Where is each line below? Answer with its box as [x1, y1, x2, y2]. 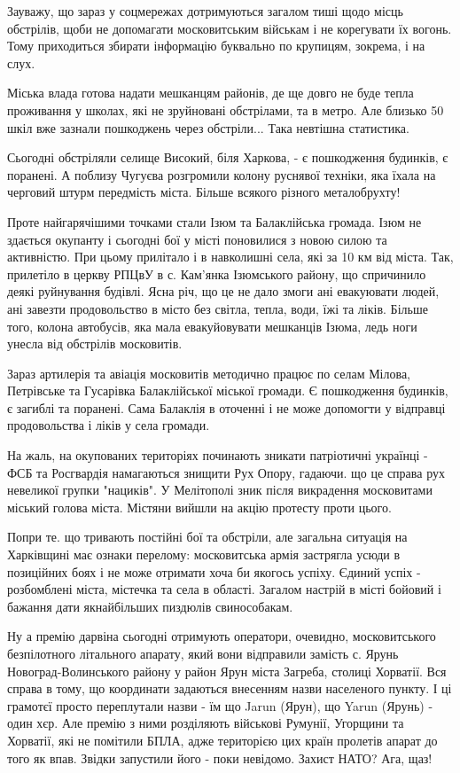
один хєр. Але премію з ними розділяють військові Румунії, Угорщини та [7, 714, 404, 732]
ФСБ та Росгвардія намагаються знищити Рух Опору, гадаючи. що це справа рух [7, 463, 445, 481]
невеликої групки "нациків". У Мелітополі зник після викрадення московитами [7, 480, 433, 499]
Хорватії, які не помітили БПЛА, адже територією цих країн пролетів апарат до [7, 730, 438, 749]
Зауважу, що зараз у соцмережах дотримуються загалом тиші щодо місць [7, 2, 403, 20]
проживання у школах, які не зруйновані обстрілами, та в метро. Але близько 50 [7, 100, 444, 119]
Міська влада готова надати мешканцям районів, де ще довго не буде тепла [7, 83, 414, 102]
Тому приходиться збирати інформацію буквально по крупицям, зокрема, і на [7, 36, 425, 55]
